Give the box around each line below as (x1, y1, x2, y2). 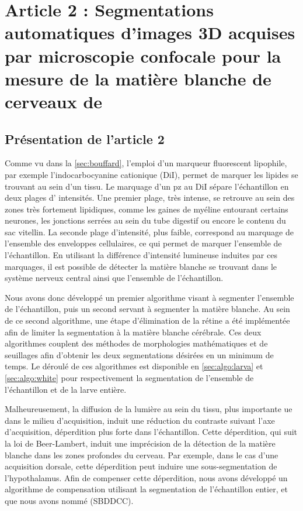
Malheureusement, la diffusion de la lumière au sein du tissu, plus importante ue (5, 403, 292, 415)
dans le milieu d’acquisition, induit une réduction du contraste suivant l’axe (5, 414, 275, 426)
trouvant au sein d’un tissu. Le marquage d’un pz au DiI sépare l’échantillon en (5, 180, 289, 192)
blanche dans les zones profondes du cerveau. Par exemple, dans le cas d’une (5, 448, 278, 461)
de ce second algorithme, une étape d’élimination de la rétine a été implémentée (5, 314, 290, 327)
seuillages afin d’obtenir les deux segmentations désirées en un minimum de (5, 348, 274, 361)
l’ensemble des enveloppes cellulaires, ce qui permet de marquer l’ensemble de (5, 237, 282, 249)
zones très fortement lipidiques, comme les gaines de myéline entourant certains (5, 203, 288, 215)
